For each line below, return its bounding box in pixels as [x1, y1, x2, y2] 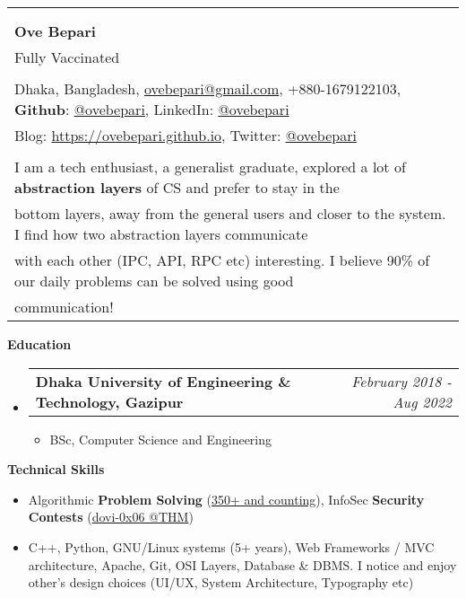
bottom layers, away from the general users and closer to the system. [14, 203, 446, 224]
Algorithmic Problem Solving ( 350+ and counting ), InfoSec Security [28, 489, 425, 508]
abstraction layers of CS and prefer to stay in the [14, 177, 340, 198]
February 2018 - [351, 370, 452, 391]
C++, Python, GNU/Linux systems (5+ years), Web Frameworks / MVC [28, 537, 435, 556]
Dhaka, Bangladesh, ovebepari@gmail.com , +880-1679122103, [14, 78, 401, 99]
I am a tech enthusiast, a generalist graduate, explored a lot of [14, 156, 406, 177]
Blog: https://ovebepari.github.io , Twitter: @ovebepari [14, 125, 357, 145]
